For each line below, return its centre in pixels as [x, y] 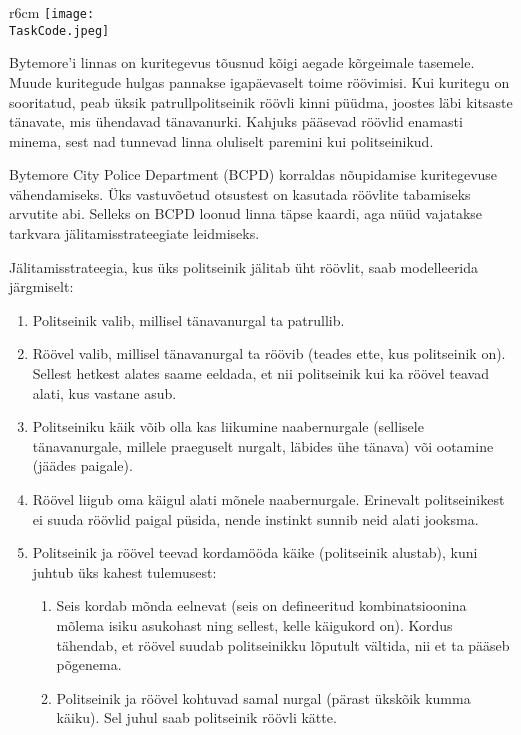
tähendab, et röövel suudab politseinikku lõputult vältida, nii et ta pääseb [283, 644]
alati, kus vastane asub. [104, 392]
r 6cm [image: [52, 12]
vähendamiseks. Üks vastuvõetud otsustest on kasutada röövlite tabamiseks [240, 193]
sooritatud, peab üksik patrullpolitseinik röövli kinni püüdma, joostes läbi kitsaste [261, 101]
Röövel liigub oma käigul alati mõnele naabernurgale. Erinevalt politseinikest [268, 499]
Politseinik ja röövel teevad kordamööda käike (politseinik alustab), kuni [255, 552]
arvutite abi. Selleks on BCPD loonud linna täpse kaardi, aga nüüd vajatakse [246, 213]
